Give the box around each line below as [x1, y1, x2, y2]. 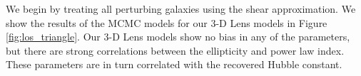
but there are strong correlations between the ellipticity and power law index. [6, 43, 345, 58]
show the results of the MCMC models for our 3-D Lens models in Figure [6, 15, 327, 30]
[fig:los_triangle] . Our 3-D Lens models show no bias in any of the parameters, [6, 29, 350, 44]
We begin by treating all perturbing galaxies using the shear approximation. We [6, 1, 356, 16]
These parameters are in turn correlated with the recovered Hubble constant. [6, 57, 342, 72]
